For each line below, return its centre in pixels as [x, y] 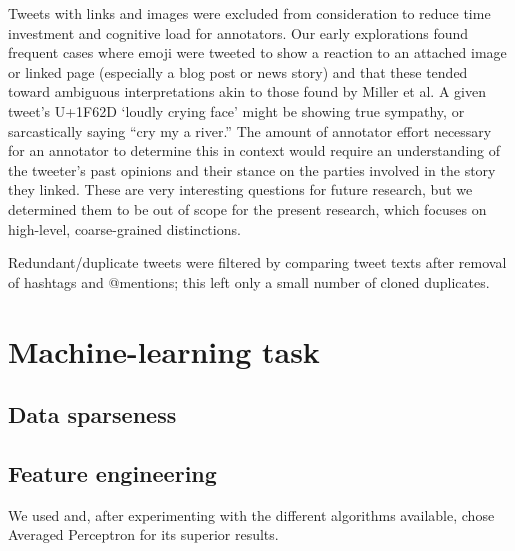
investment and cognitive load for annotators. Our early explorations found [238, 32]
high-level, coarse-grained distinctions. [124, 228]
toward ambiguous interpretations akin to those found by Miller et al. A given [247, 91]
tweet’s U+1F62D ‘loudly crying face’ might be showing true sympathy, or [236, 110]
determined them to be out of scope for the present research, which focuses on [247, 208]
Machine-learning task [164, 350]
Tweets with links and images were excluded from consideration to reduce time [249, 13]
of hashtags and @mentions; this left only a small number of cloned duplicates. [249, 281]
